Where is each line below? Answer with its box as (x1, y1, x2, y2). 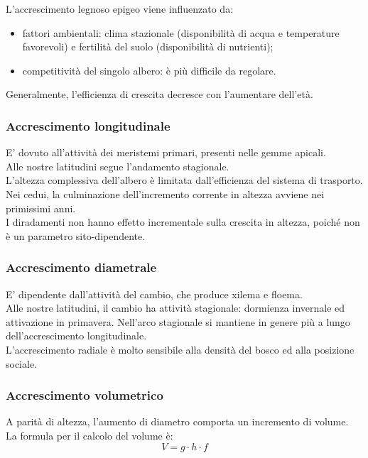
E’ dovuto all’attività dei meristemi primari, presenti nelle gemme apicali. (6, 145, 326, 160)
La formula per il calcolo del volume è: (6, 427, 173, 442)
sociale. (6, 356, 38, 371)
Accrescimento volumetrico (6, 386, 163, 404)
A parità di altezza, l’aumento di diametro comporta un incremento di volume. (6, 414, 349, 429)
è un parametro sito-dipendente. (6, 228, 146, 243)
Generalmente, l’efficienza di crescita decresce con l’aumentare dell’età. (6, 87, 313, 102)
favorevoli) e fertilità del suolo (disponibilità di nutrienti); (22, 39, 274, 54)
